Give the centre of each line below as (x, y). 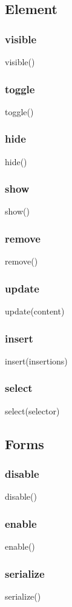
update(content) (35, 311)
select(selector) (32, 410)
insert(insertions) (36, 360)
